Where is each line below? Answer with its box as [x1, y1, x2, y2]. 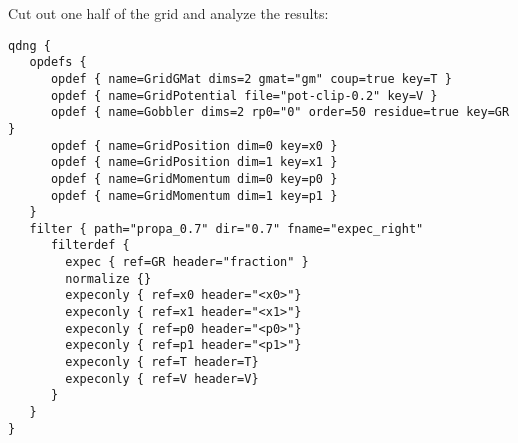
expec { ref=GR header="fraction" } [65, 255, 309, 270]
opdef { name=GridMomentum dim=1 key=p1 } [50, 188, 338, 203]
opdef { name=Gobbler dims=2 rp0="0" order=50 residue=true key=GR [50, 105, 510, 120]
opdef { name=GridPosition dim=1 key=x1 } [50, 155, 338, 170]
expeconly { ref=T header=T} [65, 355, 259, 370]
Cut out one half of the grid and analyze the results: [8, 3, 329, 23]
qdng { [8, 38, 51, 53]
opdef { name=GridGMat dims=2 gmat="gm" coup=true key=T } [50, 71, 452, 86]
